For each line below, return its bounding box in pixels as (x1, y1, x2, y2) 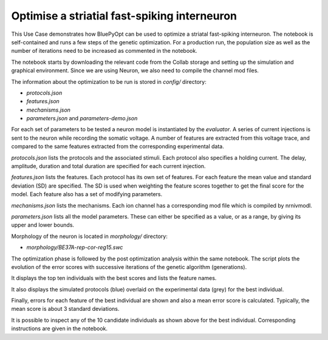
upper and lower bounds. (11, 222, 75, 229)
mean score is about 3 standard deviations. (11, 305, 120, 313)
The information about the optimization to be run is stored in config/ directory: (11, 78, 207, 85)
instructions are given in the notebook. (11, 325, 108, 332)
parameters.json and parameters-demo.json (26, 115, 138, 122)
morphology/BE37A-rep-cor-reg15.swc (26, 243, 123, 251)
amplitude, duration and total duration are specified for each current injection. (11, 163, 206, 170)
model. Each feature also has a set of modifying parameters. (11, 191, 163, 198)
